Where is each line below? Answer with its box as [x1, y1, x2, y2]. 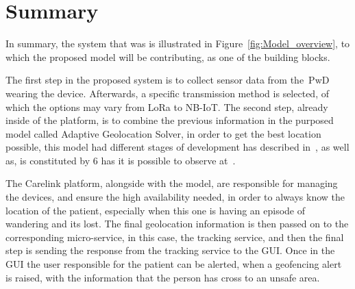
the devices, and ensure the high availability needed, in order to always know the [5, 190, 345, 204]
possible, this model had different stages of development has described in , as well [5, 140, 350, 154]
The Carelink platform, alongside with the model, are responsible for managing [5, 176, 338, 190]
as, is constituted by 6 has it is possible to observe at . [5, 153, 236, 167]
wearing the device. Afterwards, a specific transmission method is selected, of [5, 86, 329, 100]
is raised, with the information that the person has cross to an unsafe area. [5, 270, 320, 284]
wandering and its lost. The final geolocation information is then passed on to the [5, 216, 349, 231]
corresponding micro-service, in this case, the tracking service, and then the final [5, 229, 344, 244]
